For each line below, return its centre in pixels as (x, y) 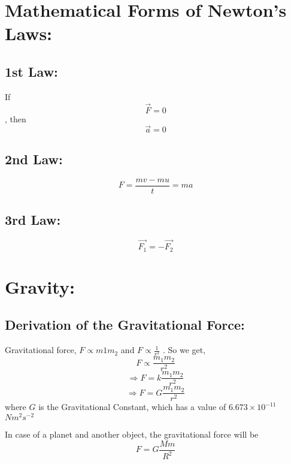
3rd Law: (33, 220)
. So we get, (184, 350)
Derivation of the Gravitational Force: (125, 325)
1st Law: (31, 71)
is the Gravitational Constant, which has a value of (132, 407)
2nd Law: (34, 159)
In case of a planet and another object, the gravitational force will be (132, 434)
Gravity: (40, 286)
